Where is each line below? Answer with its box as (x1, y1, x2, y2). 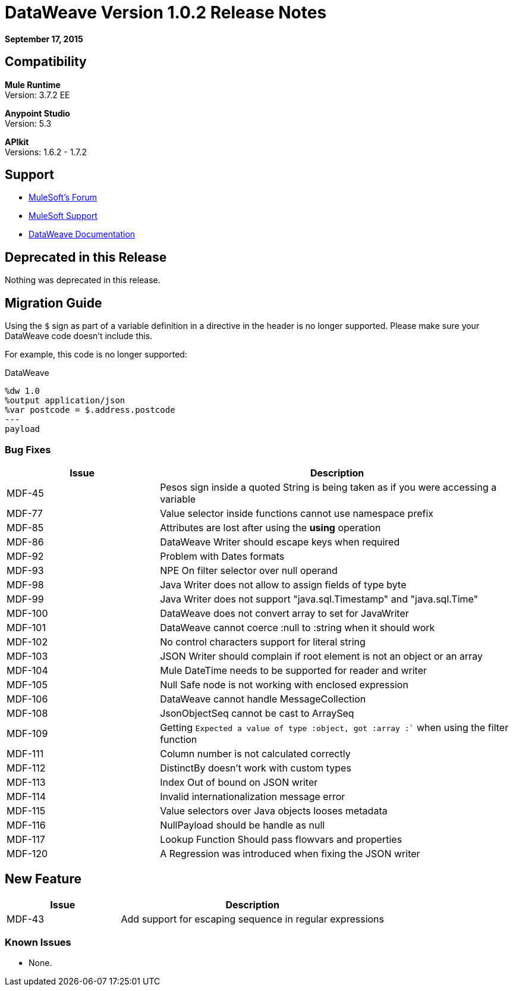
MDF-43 (7, 912, 45, 925)
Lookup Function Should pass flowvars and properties (160, 833, 402, 845)
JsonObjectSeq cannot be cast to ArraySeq (160, 707, 354, 719)
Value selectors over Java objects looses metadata (160, 804, 388, 817)
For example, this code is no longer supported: (5, 349, 187, 360)
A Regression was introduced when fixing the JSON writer (160, 847, 420, 860)
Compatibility (5, 54, 87, 70)
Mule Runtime (5, 79, 61, 90)
